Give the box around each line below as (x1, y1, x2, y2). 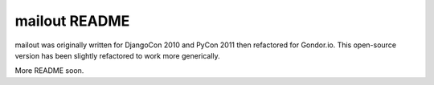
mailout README (14, 12, 130, 30)
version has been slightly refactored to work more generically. (14, 51, 220, 60)
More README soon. (14, 66, 84, 75)
